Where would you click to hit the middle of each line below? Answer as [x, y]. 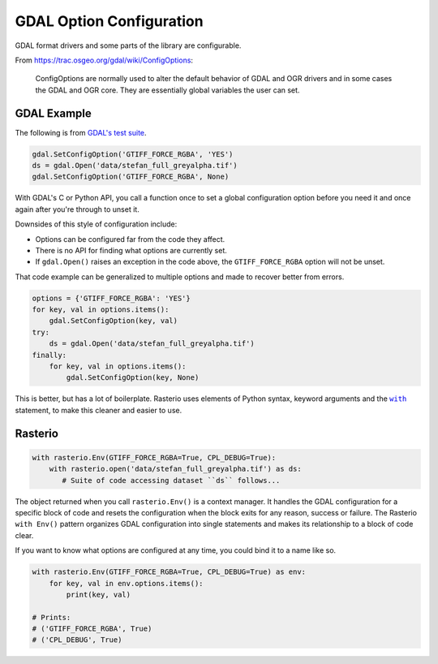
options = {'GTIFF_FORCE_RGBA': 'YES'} [111, 298]
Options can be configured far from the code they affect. [130, 239]
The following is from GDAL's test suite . [81, 132]
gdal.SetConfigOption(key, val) [114, 321]
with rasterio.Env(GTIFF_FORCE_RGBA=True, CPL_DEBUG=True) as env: [169, 572]
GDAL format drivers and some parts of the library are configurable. [128, 45]
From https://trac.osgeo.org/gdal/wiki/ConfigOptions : [104, 60]
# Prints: [52, 617]
